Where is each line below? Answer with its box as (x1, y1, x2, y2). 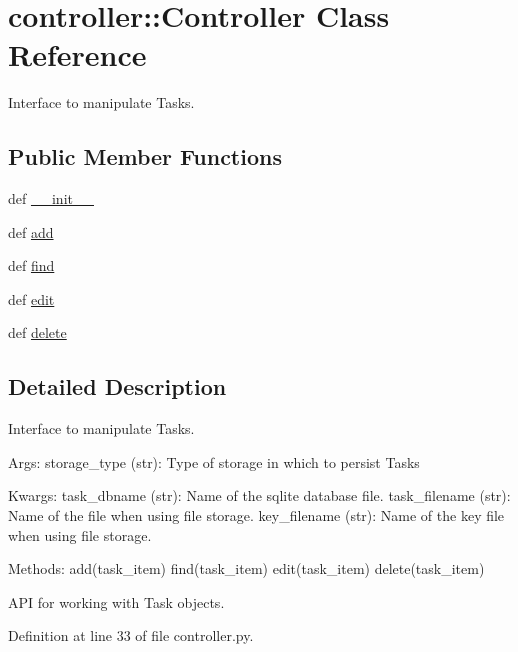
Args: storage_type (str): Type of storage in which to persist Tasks (8, 451, 420, 472)
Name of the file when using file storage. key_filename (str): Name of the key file (8, 505, 505, 526)
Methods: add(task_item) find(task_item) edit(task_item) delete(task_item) (8, 558, 485, 579)
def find (8, 255, 55, 276)
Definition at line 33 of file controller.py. (8, 625, 254, 646)
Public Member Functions (8, 141, 282, 172)
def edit (8, 288, 55, 309)
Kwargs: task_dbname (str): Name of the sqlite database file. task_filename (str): (8, 485, 511, 506)
